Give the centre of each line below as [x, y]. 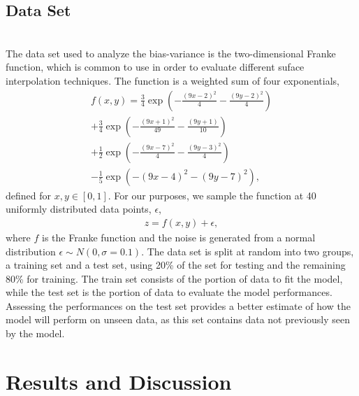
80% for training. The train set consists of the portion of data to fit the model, [174, 278]
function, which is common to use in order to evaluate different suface [155, 67]
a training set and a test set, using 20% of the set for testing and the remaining [176, 265]
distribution [31, 251]
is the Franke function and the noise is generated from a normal [179, 237]
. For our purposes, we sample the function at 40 [212, 195]
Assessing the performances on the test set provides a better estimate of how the [178, 305]
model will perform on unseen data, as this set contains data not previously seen [178, 319]
